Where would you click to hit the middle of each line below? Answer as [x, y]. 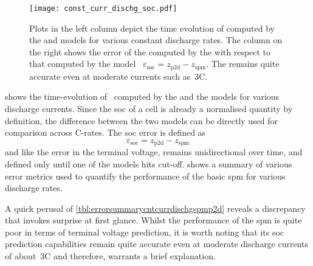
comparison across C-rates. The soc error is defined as [105, 132]
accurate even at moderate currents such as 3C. [119, 76]
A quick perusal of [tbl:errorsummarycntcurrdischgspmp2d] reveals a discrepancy [155, 208]
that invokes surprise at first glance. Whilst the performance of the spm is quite [153, 220]
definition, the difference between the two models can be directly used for [142, 120]
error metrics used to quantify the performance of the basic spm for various [145, 176]
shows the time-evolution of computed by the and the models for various [142, 96]
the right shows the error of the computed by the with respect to [150, 51]
